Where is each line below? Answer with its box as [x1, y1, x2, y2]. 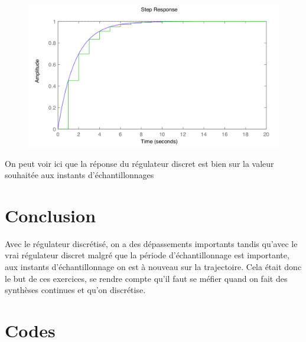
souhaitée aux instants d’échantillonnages [5, 169, 154, 181]
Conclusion [5, 203, 96, 227]
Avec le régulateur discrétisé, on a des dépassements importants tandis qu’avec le [5, 237, 298, 249]
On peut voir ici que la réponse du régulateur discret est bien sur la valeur [5, 157, 274, 169]
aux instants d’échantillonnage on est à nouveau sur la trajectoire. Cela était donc [5, 261, 302, 273]
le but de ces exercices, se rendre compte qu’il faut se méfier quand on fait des [5, 272, 288, 284]
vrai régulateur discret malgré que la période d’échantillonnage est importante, [5, 249, 289, 261]
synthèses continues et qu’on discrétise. [5, 284, 146, 296]
